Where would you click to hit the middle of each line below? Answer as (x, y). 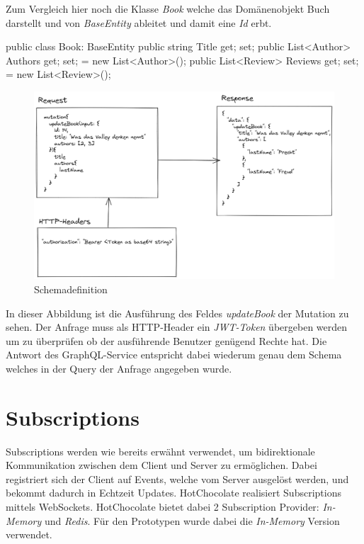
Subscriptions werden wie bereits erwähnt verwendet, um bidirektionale (160, 451)
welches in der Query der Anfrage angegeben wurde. (119, 368)
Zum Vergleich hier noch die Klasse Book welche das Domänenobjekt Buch (168, 8)
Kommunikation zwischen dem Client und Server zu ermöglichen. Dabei (161, 465)
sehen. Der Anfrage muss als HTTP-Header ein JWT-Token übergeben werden (177, 327)
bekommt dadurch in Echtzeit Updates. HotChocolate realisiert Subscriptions (174, 493)
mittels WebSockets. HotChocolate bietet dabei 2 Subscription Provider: (163, 507)
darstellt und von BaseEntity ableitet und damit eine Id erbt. (139, 22)
